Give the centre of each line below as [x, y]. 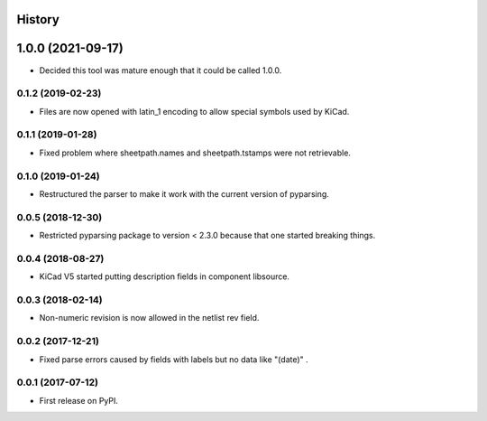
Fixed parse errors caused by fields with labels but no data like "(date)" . [174, 359]
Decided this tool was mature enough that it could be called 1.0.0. [161, 70]
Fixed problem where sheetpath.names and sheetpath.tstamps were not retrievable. [195, 153]
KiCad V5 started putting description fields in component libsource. [165, 276]
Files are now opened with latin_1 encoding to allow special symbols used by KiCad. [194, 111]
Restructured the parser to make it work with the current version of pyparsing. [184, 193]
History [38, 19]
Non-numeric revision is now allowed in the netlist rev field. [149, 318]
